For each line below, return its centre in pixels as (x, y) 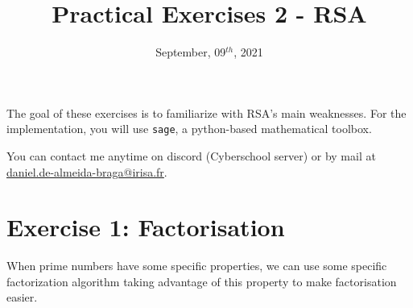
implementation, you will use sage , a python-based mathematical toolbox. (189, 129)
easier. (22, 297)
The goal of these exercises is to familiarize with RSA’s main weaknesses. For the (206, 112)
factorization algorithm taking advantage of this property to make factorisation (202, 281)
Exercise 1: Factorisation (146, 227)
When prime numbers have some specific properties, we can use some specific (197, 266)
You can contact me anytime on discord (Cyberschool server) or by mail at (191, 155)
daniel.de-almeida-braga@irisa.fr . (87, 171)
